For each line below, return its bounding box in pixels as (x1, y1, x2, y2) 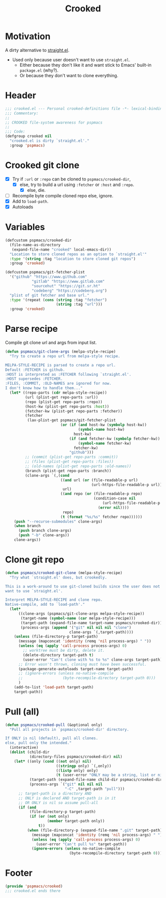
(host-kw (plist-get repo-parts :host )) (25, 404, 110, 409)
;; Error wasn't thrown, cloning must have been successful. (18, 662, 147, 667)
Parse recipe (5, 323, 58, 334)
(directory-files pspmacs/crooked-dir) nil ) (29, 754, 123, 759)
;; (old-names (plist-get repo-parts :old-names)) (25, 464, 132, 469)
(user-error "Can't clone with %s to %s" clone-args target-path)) (23, 657, 165, 662)
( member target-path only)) (47, 819, 105, 824)
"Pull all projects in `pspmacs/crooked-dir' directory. (9, 727, 129, 732)
